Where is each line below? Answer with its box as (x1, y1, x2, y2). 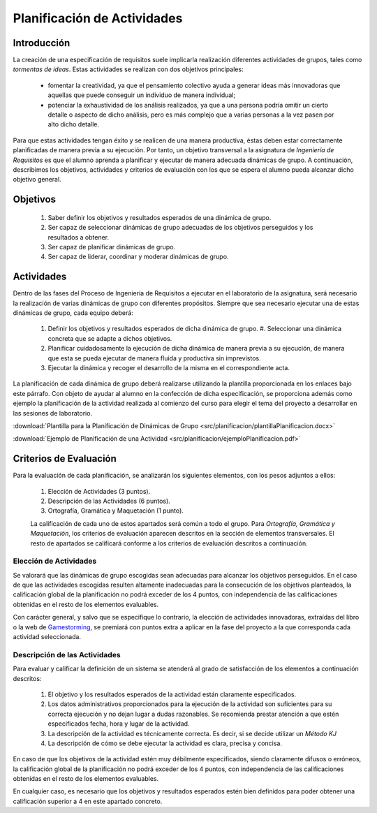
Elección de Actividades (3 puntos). (47, 487, 151, 495)
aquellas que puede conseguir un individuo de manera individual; (47, 91, 236, 99)
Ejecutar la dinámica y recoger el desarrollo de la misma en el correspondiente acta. (47, 363, 290, 372)
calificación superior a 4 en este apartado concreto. (13, 797, 163, 805)
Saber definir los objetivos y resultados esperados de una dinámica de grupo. (47, 213, 272, 221)
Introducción (13, 37, 71, 49)
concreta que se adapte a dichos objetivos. (47, 334, 172, 342)
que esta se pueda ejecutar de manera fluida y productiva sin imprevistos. (47, 353, 261, 362)
